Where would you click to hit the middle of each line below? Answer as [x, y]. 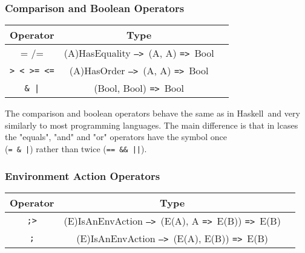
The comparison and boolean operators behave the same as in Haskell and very [152, 113]
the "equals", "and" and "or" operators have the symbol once [116, 137]
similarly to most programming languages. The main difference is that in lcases [152, 125]
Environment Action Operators [83, 175]
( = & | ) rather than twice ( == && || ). [76, 149]
